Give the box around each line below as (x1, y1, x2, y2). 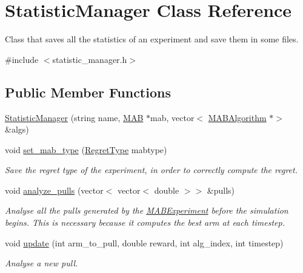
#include (5, 53, 39, 65)
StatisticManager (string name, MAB (5, 111, 144, 123)
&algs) (5, 123, 29, 136)
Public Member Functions (5, 82, 171, 101)
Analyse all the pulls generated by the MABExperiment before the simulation (5, 204, 288, 217)
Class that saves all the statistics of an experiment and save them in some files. (5, 33, 299, 45)
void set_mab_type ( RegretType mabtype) (5, 143, 167, 156)
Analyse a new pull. (5, 257, 78, 269)
